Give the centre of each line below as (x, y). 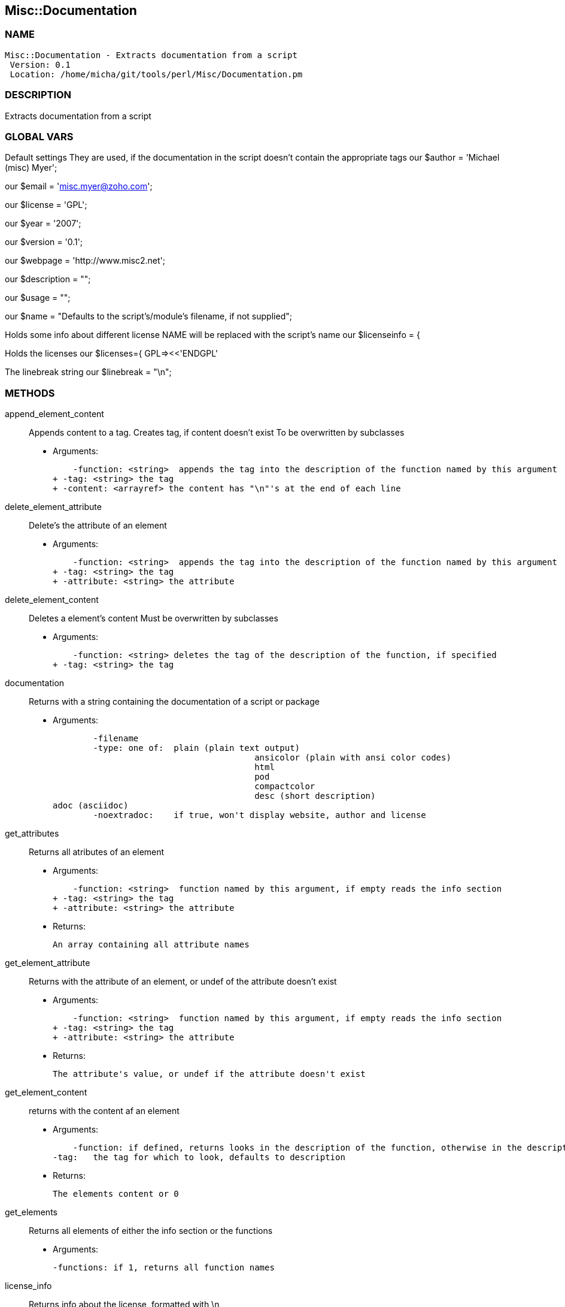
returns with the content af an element (104, 1111)
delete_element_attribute (53, 507)
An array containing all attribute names (151, 945)
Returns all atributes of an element (97, 852)
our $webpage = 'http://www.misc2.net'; (85, 261)
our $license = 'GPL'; (46, 205)
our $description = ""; (48, 279)
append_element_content (54, 414)
